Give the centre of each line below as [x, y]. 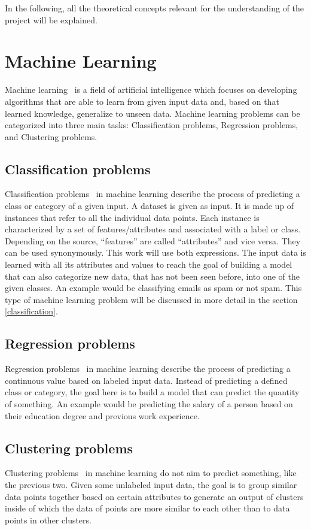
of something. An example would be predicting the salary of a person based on [149, 404]
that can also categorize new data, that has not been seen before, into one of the [152, 276]
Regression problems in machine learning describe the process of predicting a [148, 369]
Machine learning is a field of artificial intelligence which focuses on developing [151, 90]
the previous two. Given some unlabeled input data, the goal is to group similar [151, 484]
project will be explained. [51, 19]
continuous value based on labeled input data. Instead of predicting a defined [146, 380]
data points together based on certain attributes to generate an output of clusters [154, 496]
